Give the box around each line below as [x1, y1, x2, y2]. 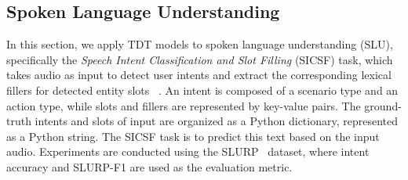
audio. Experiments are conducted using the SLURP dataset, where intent [6, 143, 370, 160]
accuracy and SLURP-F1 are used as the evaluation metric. [6, 158, 293, 175]
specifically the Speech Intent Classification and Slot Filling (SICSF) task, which [6, 51, 393, 67]
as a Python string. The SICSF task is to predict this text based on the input [6, 128, 380, 144]
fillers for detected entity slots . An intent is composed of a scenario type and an [6, 81, 399, 98]
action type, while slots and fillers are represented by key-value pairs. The [6, 97, 361, 113]
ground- [364, 97, 402, 113]
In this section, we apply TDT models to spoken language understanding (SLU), [6, 36, 393, 52]
